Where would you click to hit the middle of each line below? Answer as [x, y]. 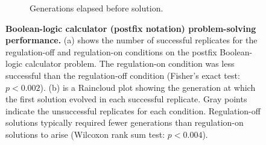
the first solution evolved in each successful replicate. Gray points [126, 99]
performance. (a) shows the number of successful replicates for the [131, 40]
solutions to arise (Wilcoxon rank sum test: [85, 134]
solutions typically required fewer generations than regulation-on [125, 122]
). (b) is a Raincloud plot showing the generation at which [148, 87]
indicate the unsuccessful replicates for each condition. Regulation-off [133, 110]
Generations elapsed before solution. [97, 8]
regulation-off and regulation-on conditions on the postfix [111, 51]
